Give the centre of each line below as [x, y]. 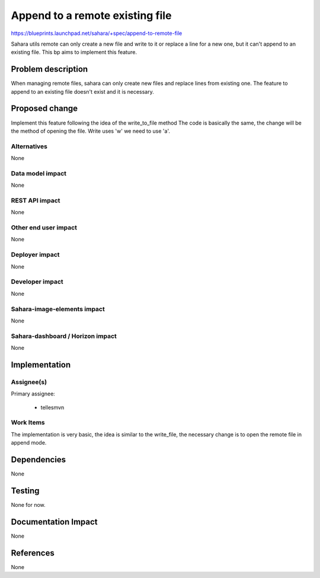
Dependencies [39, 459]
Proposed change [44, 109]
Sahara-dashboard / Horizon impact [64, 336]
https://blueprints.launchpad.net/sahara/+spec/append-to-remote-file [97, 33]
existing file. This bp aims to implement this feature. [74, 52]
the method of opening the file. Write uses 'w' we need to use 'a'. [90, 131]
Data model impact [39, 173]
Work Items [28, 423]
